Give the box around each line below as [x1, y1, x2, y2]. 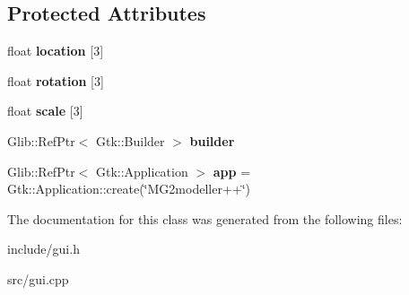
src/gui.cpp [7, 269, 69, 288]
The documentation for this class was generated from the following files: [7, 209, 403, 228]
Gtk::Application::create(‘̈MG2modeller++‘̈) [7, 179, 250, 198]
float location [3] [7, 41, 104, 60]
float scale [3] [7, 101, 83, 120]
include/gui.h [7, 239, 80, 258]
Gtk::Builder [95, 131, 165, 150]
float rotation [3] [7, 71, 104, 90]
